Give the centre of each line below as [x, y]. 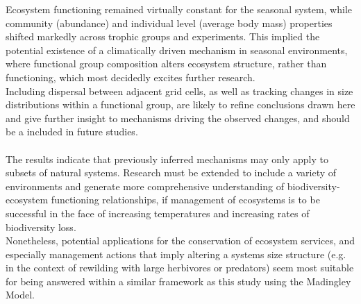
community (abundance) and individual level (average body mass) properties [169, 23]
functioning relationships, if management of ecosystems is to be [185, 200]
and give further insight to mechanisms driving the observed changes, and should [178, 118]
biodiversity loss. [41, 227]
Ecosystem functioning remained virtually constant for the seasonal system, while [179, 9]
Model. [20, 295]
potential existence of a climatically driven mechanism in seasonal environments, [177, 50]
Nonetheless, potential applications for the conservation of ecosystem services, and [180, 240]
